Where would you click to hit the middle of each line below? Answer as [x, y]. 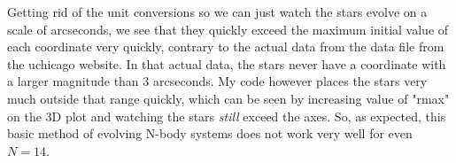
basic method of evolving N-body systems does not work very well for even [210, 133]
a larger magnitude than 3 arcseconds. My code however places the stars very [217, 81]
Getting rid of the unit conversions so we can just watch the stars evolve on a [217, 12]
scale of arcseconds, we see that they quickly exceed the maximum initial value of [228, 29]
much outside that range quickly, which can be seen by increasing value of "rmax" [228, 98]
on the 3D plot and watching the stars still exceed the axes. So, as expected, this [227, 116]
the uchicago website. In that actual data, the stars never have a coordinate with [227, 63]
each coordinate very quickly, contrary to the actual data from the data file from [226, 47]
